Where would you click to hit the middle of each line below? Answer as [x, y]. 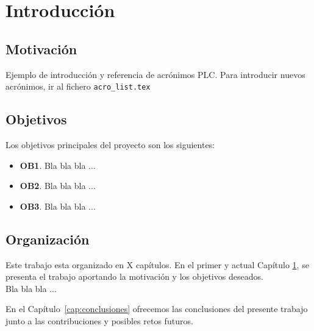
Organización [48, 239]
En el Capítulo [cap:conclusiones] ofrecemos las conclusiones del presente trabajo [157, 309]
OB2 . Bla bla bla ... [58, 186]
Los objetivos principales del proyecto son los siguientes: [110, 145]
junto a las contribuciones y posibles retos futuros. [99, 320]
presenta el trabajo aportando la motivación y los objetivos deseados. [134, 276]
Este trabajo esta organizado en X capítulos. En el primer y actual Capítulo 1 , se [157, 264]
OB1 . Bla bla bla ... [58, 165]
